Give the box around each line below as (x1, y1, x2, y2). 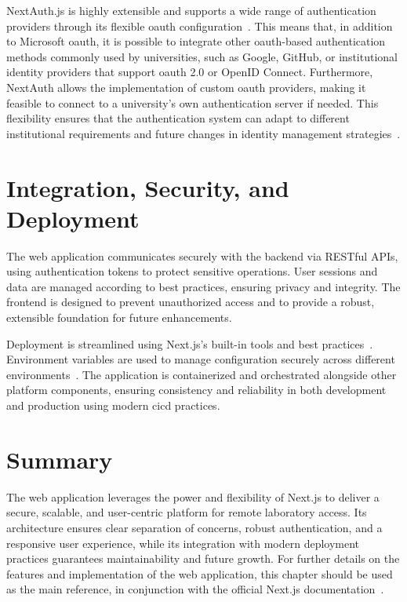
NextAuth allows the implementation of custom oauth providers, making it (6, 78, 366, 95)
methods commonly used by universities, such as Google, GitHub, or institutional (6, 48, 398, 64)
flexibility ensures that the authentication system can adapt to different (6, 110, 350, 126)
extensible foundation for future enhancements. (6, 309, 232, 326)
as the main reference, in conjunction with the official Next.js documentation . (6, 581, 384, 597)
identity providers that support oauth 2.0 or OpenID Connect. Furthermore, (6, 64, 373, 80)
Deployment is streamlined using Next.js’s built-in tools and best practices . (6, 335, 373, 352)
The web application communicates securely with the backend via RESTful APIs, (6, 247, 398, 264)
